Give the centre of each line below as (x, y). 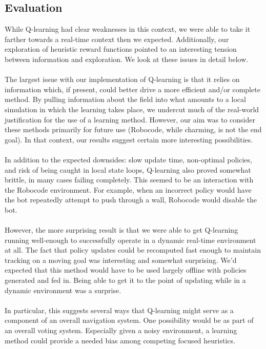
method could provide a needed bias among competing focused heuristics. (120, 340)
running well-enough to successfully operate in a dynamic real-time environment (130, 240)
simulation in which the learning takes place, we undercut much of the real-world (132, 109)
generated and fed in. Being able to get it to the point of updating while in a (125, 280)
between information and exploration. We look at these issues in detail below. (127, 59)
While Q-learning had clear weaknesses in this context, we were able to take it (128, 29)
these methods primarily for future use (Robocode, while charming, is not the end (133, 129)
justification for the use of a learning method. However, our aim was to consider (130, 119)
